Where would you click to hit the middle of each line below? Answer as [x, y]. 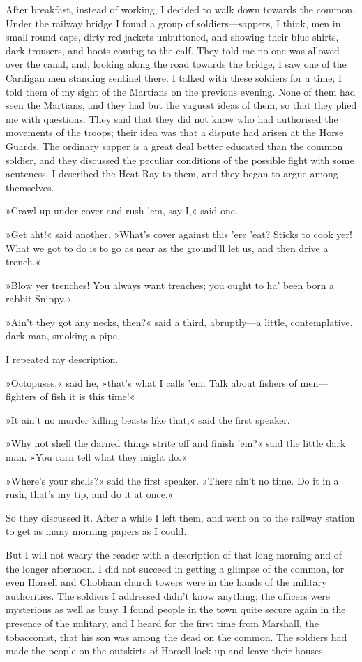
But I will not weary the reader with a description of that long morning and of [174, 554]
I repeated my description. [62, 359]
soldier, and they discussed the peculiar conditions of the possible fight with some [180, 160]
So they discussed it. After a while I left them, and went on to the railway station [180, 517]
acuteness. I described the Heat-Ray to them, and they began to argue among [172, 174]
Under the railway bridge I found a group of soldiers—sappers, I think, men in [173, 23]
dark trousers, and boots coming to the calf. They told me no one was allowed [173, 50]
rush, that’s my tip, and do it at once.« [90, 494]
